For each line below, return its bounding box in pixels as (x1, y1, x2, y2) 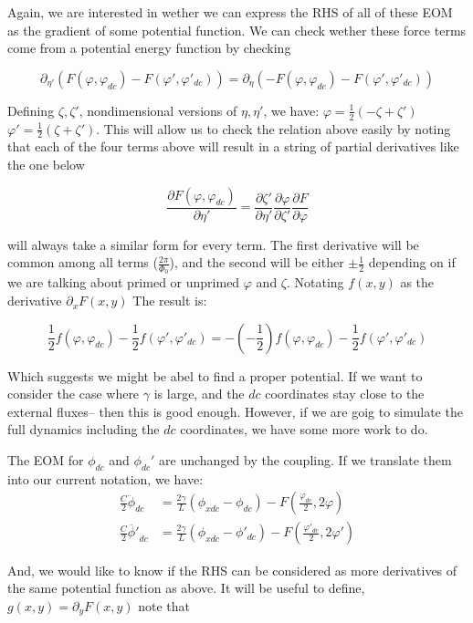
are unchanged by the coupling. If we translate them (159, 451, 452, 470)
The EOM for (7, 451, 84, 470)
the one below (7, 155, 85, 174)
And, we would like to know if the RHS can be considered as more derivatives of (7, 560, 457, 579)
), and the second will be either (169, 253, 344, 272)
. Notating (287, 273, 344, 292)
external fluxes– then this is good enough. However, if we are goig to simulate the (7, 401, 463, 421)
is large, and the (153, 384, 245, 403)
